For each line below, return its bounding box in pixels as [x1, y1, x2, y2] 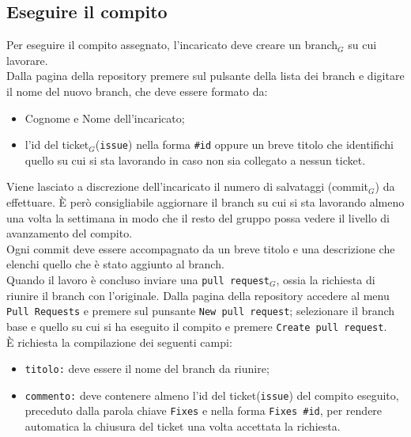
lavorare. [6, 51, 48, 68]
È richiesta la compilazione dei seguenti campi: [6, 333, 232, 350]
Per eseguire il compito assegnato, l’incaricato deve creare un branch [6, 36, 338, 53]
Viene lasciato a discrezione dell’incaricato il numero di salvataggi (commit [6, 178, 369, 195]
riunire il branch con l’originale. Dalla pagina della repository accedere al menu [6, 287, 390, 303]
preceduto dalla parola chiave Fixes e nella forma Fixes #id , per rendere [25, 402, 383, 419]
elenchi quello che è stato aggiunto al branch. [6, 256, 224, 272]
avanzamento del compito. [6, 225, 133, 241]
